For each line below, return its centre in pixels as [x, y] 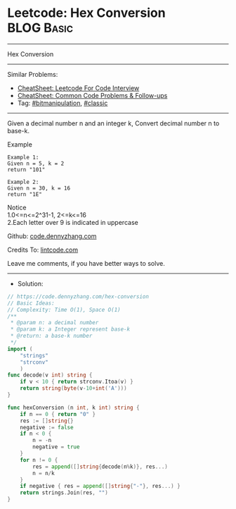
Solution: [30, 283]
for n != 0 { [39, 460]
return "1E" [25, 194]
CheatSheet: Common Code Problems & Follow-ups [92, 95]
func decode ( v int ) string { [50, 375]
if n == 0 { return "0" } [58, 414]
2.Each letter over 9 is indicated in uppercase [73, 222]
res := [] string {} [47, 421]
